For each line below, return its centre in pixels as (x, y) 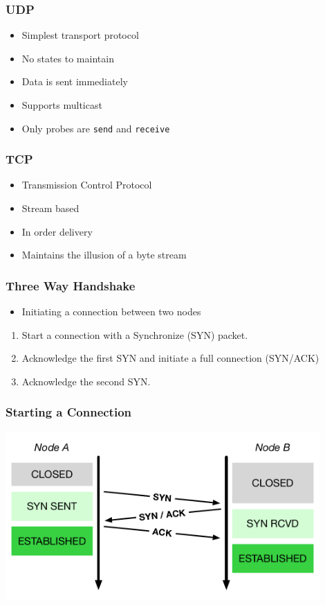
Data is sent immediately (75, 81)
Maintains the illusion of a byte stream (104, 255)
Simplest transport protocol (80, 35)
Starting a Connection (69, 412)
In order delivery (57, 231)
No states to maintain (68, 58)
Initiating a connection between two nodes (111, 312)
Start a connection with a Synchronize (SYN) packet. (135, 334)
